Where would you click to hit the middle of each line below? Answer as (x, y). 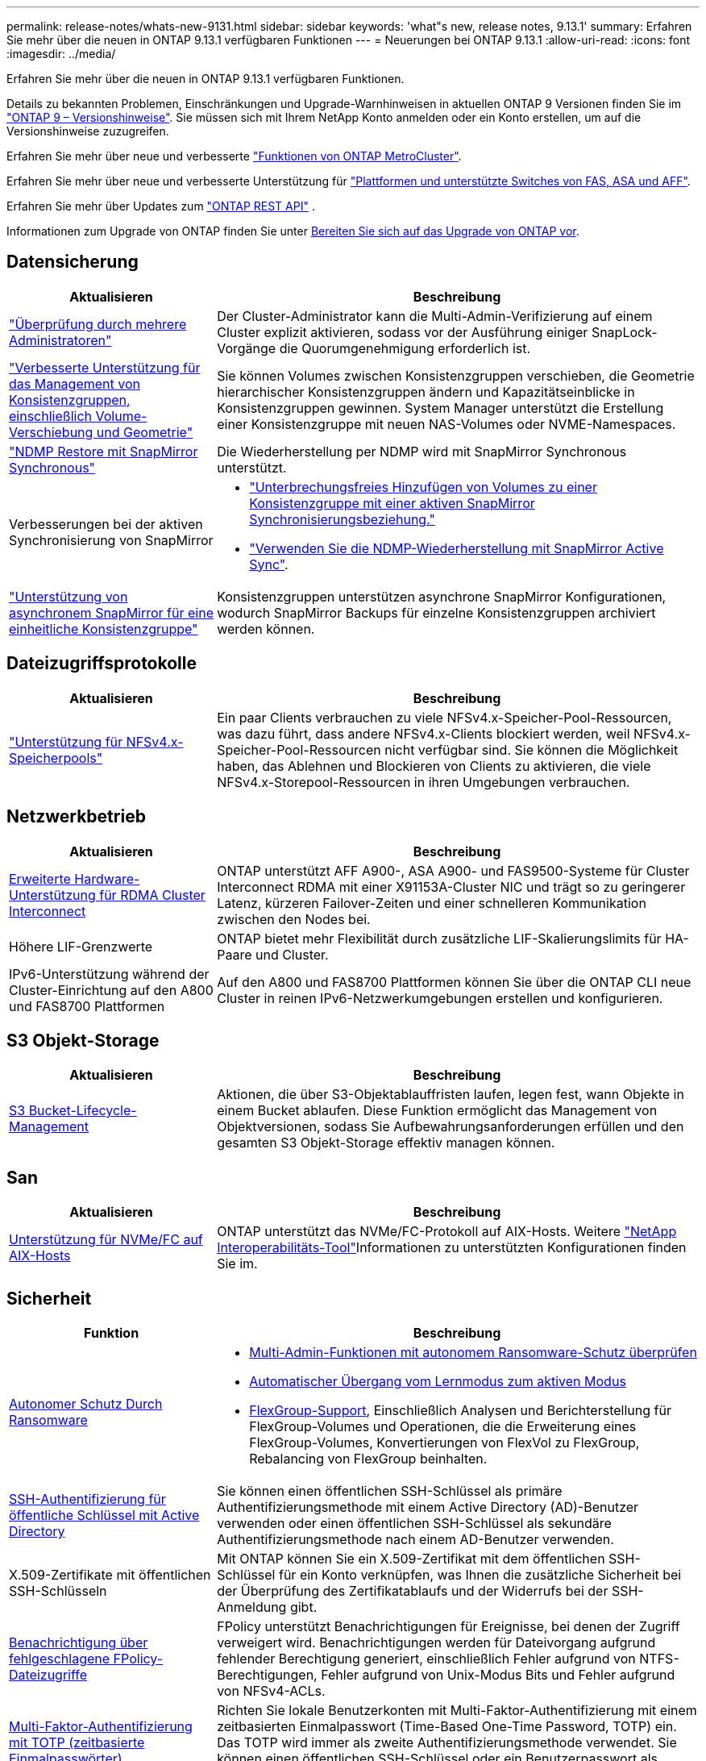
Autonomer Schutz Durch (86, 1404)
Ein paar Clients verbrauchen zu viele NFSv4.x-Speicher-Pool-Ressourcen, (444, 717)
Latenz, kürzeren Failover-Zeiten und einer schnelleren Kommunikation (432, 903)
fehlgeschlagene (60, 1659)
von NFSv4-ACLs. (271, 1691)
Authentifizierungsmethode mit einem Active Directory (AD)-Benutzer (428, 1507)
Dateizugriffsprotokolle (102, 664)
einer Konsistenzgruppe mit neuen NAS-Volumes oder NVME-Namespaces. (446, 424)
